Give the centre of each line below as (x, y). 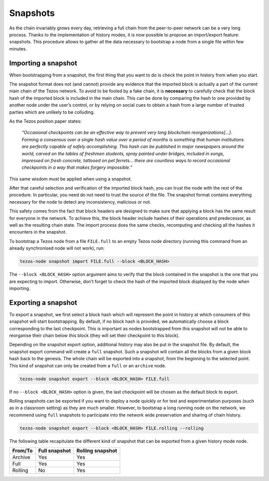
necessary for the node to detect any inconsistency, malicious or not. (80, 202)
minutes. (18, 49)
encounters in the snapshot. (38, 232)
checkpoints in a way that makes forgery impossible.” (77, 168)
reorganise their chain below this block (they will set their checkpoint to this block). (94, 336)
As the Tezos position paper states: (45, 121)
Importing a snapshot (43, 63)
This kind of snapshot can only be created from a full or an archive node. (88, 365)
